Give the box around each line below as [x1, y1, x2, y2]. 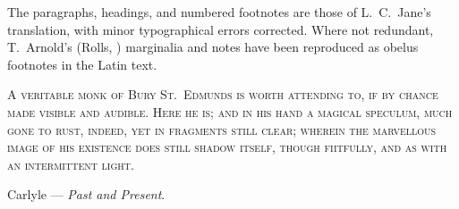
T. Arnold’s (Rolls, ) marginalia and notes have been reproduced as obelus [7, 38, 419, 56]
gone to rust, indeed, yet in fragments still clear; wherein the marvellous [7, 120, 437, 138]
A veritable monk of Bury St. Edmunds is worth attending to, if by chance [7, 85, 438, 104]
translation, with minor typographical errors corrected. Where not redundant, [7, 20, 434, 38]
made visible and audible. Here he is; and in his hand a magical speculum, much [7, 102, 453, 121]
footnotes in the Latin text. [7, 54, 157, 73]
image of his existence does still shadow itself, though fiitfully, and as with [7, 138, 447, 156]
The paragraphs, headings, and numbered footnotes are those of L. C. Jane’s [7, 3, 431, 21]
